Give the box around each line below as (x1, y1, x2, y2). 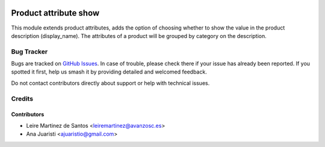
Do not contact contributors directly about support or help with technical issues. (11, 79, 210, 87)
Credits (11, 94, 33, 102)
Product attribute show (11, 8, 100, 18)
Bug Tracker (11, 47, 48, 55)
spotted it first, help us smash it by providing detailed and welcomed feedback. (11, 68, 207, 75)
